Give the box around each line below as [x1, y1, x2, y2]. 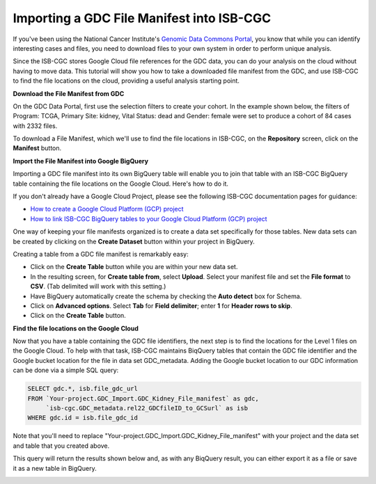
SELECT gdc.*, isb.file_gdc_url [27, 385, 139, 393]
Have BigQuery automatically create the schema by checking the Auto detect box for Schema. [30, 292, 302, 300]
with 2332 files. [13, 122, 58, 130]
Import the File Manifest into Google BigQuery [13, 156, 149, 165]
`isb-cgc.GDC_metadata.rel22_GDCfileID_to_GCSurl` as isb [45, 404, 249, 412]
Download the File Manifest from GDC [13, 89, 125, 97]
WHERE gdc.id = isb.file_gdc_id [27, 414, 139, 422]
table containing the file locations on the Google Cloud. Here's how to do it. [13, 179, 229, 188]
